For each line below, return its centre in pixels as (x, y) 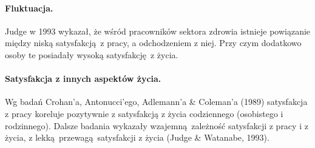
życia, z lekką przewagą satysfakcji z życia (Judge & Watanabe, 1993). (137, 137)
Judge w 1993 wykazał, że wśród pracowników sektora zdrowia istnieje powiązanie (158, 31)
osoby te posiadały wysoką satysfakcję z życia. (92, 54)
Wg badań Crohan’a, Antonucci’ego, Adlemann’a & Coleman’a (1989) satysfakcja (156, 102)
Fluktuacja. (29, 8)
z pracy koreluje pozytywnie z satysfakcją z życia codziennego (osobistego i (144, 113)
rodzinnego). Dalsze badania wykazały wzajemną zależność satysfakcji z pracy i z (157, 125)
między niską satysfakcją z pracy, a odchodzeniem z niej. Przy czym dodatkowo (153, 43)
